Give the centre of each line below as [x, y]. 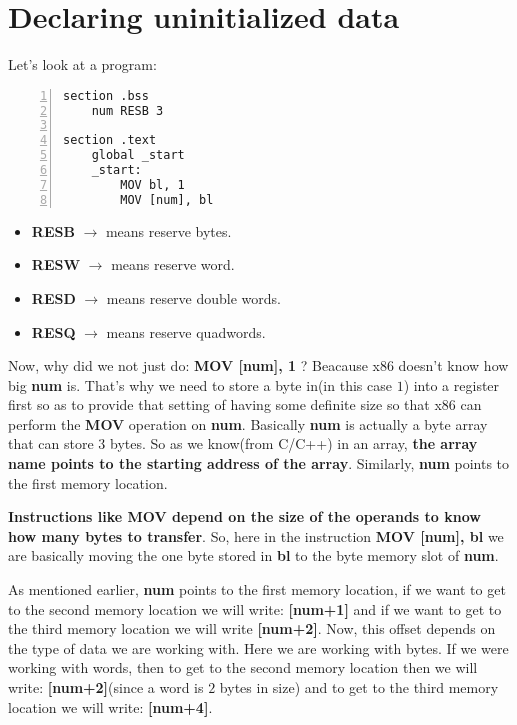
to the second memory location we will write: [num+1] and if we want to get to [255, 608]
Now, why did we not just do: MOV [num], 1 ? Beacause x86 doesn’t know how [258, 365]
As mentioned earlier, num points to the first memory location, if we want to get [257, 589]
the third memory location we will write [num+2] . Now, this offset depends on [252, 628]
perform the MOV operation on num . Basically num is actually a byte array [248, 423]
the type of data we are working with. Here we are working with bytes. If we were [258, 647]
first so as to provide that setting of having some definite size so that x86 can [245, 404]
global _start [138, 155]
